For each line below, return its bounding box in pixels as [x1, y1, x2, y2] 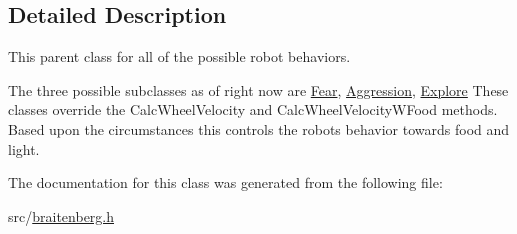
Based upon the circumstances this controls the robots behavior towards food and [8, 118, 510, 139]
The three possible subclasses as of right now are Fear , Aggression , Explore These [8, 79, 509, 100]
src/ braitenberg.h [8, 205, 115, 226]
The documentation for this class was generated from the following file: [8, 172, 443, 193]
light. [8, 138, 40, 159]
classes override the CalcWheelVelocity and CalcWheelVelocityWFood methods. [8, 99, 498, 120]
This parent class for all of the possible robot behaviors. [8, 46, 351, 67]
